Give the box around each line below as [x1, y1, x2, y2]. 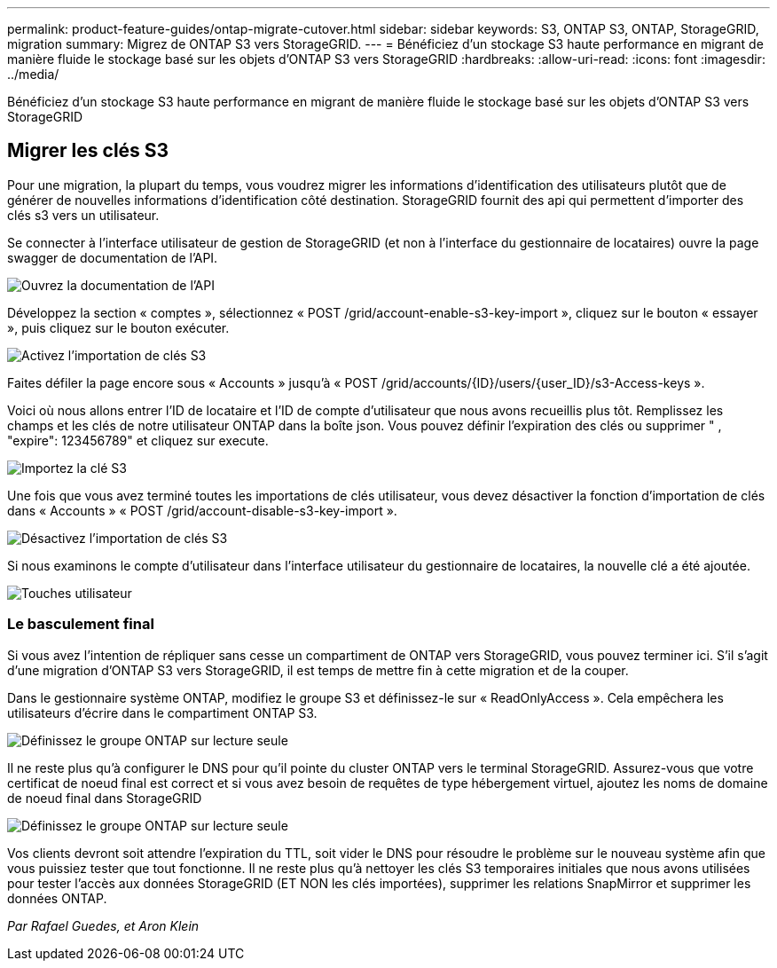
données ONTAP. [7, 890, 107, 906]
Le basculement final [7, 615, 154, 634]
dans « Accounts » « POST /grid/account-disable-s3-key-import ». [7, 502, 397, 518]
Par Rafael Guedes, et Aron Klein [7, 917, 200, 933]
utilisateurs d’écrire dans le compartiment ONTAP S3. [7, 704, 318, 720]
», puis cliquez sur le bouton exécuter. [7, 319, 230, 335]
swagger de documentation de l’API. [7, 249, 218, 265]
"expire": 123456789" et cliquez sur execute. [7, 432, 269, 448]
